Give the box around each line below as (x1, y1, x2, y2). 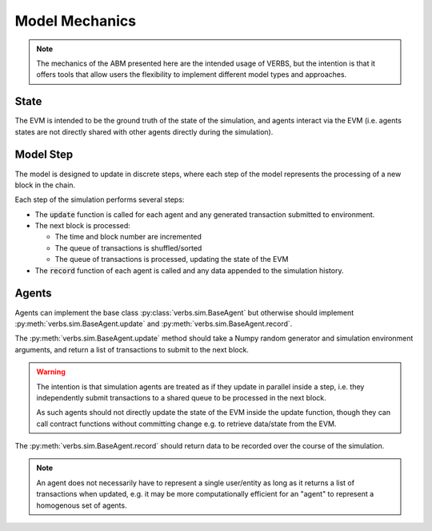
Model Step (14, 148, 74, 162)
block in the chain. (14, 180, 76, 190)
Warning (36, 367, 66, 376)
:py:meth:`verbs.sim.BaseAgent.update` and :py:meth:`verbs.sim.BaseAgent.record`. (14, 319, 293, 328)
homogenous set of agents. (36, 501, 127, 510)
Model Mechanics (14, 12, 136, 30)
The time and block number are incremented (54, 232, 202, 242)
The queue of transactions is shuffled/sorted (54, 243, 202, 252)
